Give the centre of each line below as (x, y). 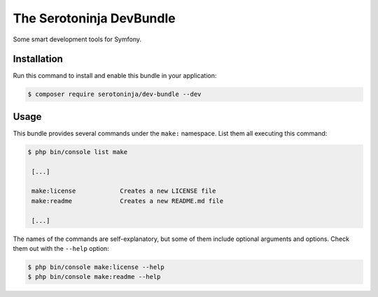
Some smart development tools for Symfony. (77, 39)
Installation (38, 59)
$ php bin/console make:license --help (96, 267)
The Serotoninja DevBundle (94, 18)
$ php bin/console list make (78, 152)
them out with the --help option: (61, 249)
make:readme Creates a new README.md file (128, 201)
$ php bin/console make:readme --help (94, 277)
